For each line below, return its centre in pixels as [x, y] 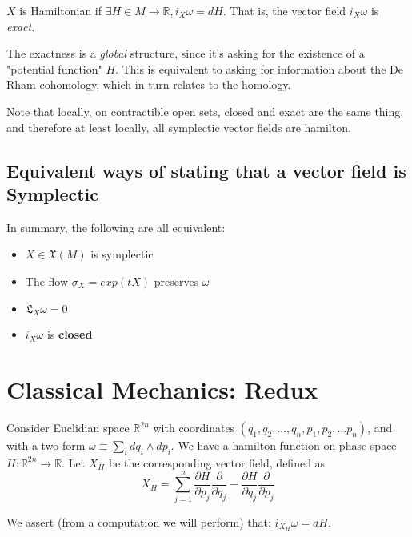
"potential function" [54, 68]
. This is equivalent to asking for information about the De [259, 68]
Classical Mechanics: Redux [162, 389]
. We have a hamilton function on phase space [284, 445]
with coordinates [194, 428]
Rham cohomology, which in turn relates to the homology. [149, 84]
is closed [70, 334]
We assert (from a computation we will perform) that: [139, 521]
